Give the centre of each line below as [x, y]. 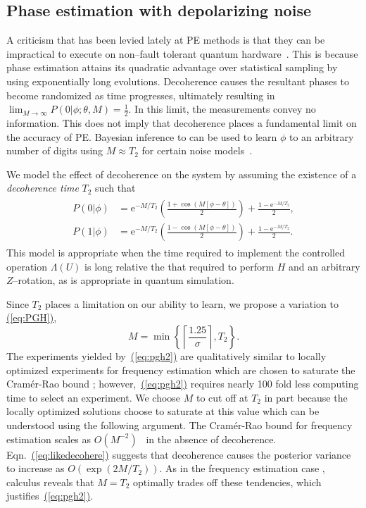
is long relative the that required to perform [179, 266]
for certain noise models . [197, 150]
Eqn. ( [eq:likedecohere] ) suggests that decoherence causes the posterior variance [179, 454]
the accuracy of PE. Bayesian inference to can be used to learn [142, 136]
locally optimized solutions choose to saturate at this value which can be [163, 411]
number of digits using [55, 150]
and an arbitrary [324, 266]
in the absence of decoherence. [211, 439]
